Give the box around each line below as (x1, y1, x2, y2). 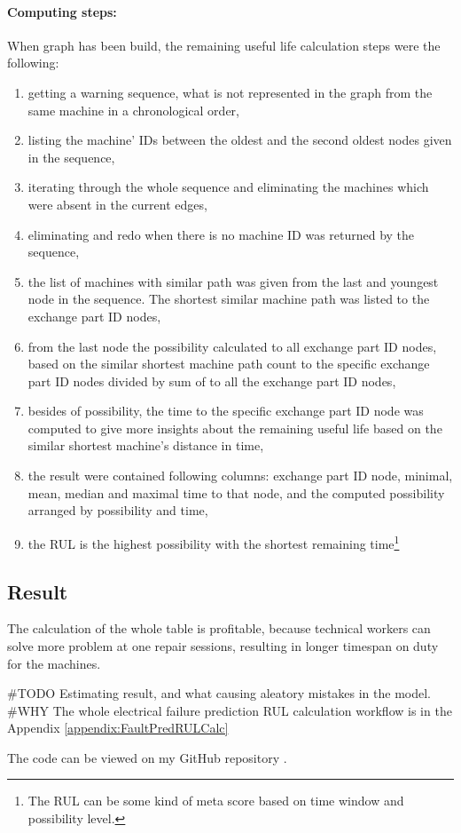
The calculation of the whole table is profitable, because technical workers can (7, 619, 431, 638)
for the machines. (7, 654, 101, 672)
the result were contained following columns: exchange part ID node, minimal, (27, 466, 453, 485)
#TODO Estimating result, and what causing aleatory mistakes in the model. (7, 684, 432, 702)
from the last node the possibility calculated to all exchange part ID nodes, (27, 337, 437, 355)
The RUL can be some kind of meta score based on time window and (27, 791, 404, 810)
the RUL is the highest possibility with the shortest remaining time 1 (27, 531, 400, 552)
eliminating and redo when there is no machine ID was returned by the (27, 225, 415, 243)
